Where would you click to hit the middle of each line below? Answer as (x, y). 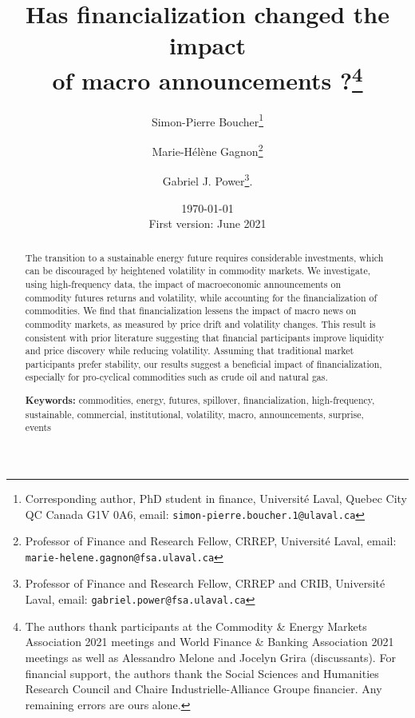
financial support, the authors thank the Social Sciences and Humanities (202, 673)
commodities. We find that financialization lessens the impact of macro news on (191, 311)
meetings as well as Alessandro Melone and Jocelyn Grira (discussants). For (210, 657)
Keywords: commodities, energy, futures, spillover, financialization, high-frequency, (200, 401)
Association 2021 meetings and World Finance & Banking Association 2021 (209, 642)
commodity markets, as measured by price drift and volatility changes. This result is (200, 323)
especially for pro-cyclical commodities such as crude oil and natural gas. (176, 377)
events (38, 427)
